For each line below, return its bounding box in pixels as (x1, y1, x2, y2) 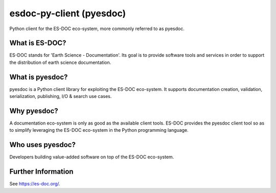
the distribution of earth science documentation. (9, 59, 111, 65)
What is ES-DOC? (9, 39, 66, 47)
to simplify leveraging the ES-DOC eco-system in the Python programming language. (9, 127, 189, 133)
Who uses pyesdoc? (9, 140, 76, 149)
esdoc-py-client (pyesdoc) (9, 8, 126, 19)
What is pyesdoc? (9, 73, 68, 81)
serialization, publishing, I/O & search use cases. (9, 93, 112, 100)
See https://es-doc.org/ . (9, 181, 61, 187)
